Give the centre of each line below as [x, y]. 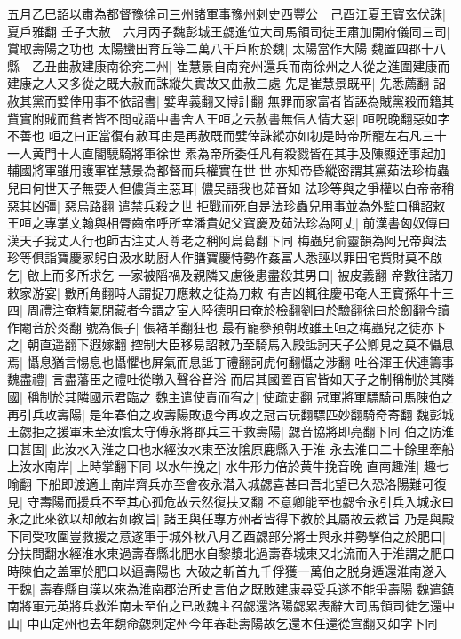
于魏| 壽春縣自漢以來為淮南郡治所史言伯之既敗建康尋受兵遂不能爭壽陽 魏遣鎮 [231, 588]
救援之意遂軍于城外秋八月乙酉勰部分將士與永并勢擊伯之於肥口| [263, 535]
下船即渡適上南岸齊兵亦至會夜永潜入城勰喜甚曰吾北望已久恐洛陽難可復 [241, 484]
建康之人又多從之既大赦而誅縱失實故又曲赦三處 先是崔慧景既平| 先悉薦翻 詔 [227, 83]
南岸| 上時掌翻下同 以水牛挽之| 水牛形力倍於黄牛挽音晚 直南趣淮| [232, 466]
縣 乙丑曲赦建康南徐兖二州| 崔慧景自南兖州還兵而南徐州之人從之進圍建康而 [229, 65]
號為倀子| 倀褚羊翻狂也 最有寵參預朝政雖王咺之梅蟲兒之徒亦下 [266, 327]
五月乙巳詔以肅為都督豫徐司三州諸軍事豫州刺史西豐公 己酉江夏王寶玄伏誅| [227, 13]
